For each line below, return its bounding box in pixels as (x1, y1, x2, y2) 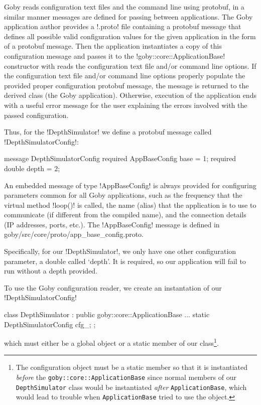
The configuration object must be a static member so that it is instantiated (16, 362, 248, 372)
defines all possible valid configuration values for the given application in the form (4, 31, 256, 41)
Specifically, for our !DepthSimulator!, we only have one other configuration (4, 246, 236, 256)
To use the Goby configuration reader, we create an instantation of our (4, 282, 222, 293)
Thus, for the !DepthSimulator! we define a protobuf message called (4, 126, 212, 137)
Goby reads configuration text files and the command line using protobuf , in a (4, 2, 244, 12)
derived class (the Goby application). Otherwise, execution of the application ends (4, 90, 256, 100)
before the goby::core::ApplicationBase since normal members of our (16, 372, 236, 382)
